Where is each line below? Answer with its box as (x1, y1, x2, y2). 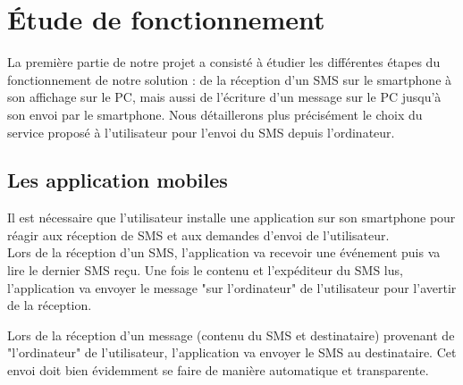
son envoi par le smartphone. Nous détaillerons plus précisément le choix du (7, 105, 423, 123)
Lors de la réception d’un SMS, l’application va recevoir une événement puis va (7, 243, 441, 262)
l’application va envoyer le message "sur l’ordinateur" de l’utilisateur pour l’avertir (7, 278, 457, 297)
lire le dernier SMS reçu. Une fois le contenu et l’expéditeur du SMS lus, (7, 261, 403, 280)
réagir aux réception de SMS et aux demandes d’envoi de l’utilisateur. (7, 225, 390, 244)
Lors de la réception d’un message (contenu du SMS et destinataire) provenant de (7, 325, 455, 344)
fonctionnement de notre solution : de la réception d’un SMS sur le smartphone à (7, 70, 452, 88)
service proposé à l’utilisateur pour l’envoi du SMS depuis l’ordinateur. (7, 122, 395, 141)
